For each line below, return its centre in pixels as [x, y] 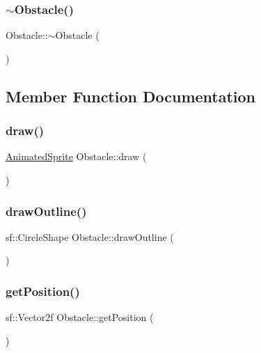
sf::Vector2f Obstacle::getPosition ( [80, 317]
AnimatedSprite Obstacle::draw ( [76, 156]
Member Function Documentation [131, 96]
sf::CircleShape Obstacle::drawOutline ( [90, 236]
